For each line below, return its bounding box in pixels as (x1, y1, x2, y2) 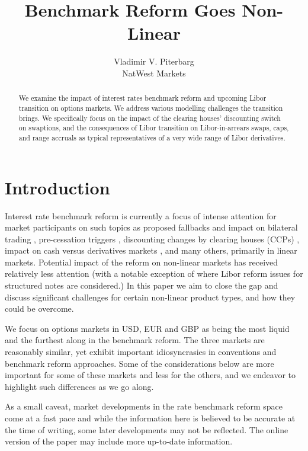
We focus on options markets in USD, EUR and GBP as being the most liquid (5, 322, 290, 334)
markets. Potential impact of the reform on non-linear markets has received (5, 255, 278, 268)
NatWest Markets (122, 66, 186, 79)
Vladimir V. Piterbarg (114, 55, 194, 68)
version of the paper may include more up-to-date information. (5, 435, 233, 447)
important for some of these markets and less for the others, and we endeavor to (5, 369, 296, 381)
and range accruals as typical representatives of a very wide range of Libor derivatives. (18, 132, 285, 142)
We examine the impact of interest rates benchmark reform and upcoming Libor (18, 93, 267, 103)
